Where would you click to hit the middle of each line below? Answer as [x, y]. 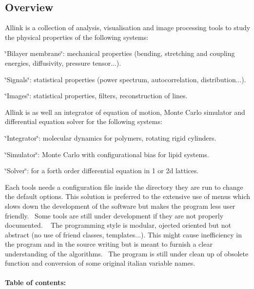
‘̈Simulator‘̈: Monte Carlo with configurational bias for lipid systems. [107, 154]
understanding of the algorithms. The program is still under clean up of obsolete [127, 253]
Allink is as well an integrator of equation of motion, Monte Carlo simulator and [125, 112]
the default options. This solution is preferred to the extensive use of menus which [128, 196]
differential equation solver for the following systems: [84, 121]
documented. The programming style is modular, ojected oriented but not [118, 225]
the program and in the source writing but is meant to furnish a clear [109, 244]
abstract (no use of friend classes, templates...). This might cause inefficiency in [123, 234]
